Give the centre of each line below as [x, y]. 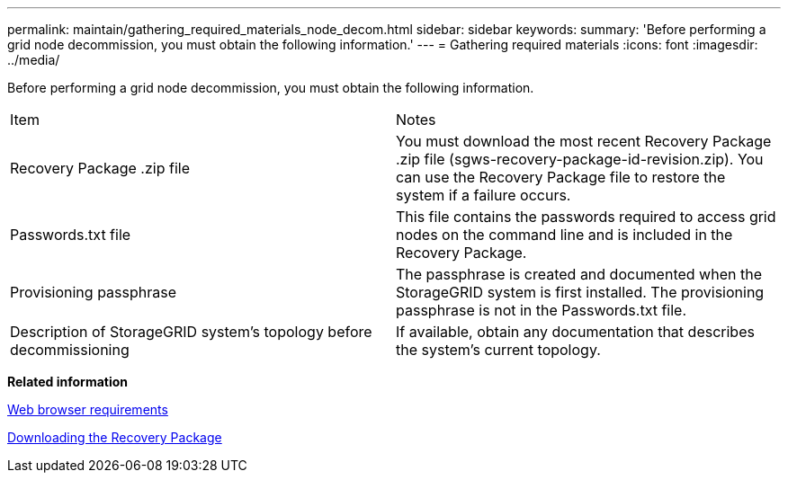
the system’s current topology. [498, 350]
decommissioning [70, 350]
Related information [68, 382]
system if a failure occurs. [484, 195]
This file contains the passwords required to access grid [586, 217]
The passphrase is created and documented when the [579, 274]
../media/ [34, 60]
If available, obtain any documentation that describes [575, 332]
